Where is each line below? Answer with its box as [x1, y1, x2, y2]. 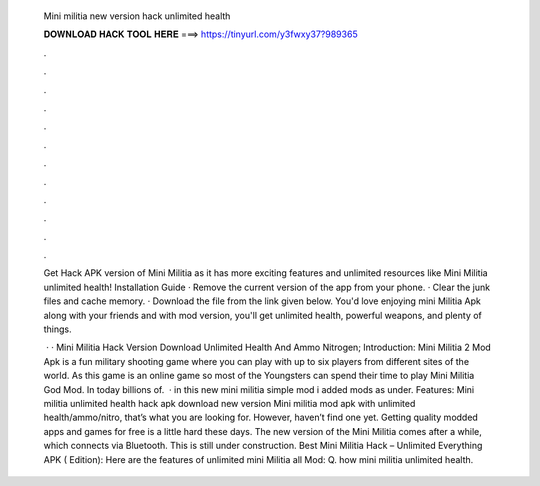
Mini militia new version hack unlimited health [43, 10, 231, 22]
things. [43, 323, 72, 335]
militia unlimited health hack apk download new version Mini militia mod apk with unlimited [43, 397, 416, 409]
